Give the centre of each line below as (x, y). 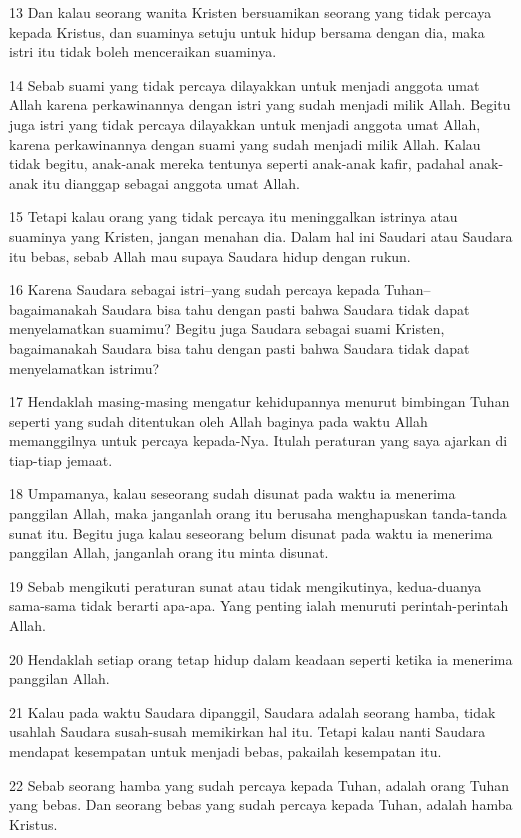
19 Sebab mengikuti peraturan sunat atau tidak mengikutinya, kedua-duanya (245, 585)
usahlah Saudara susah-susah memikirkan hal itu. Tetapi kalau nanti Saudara (247, 731)
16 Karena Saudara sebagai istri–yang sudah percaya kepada (194, 289)
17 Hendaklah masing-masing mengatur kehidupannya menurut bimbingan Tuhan (259, 401)
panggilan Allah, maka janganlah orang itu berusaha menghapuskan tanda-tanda (258, 513)
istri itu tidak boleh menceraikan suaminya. (143, 51)
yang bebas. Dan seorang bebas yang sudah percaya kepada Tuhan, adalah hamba (261, 804)
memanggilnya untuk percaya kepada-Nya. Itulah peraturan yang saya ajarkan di (258, 440)
